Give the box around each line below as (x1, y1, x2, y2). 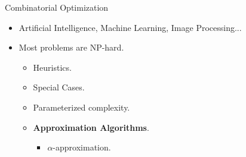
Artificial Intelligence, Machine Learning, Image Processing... (19, 21, 242, 33)
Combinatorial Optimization (5, 1, 109, 13)
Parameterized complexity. (33, 101, 130, 113)
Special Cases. (33, 81, 85, 93)
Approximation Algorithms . (33, 121, 149, 133)
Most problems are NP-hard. (19, 41, 124, 54)
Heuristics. (33, 61, 72, 73)
